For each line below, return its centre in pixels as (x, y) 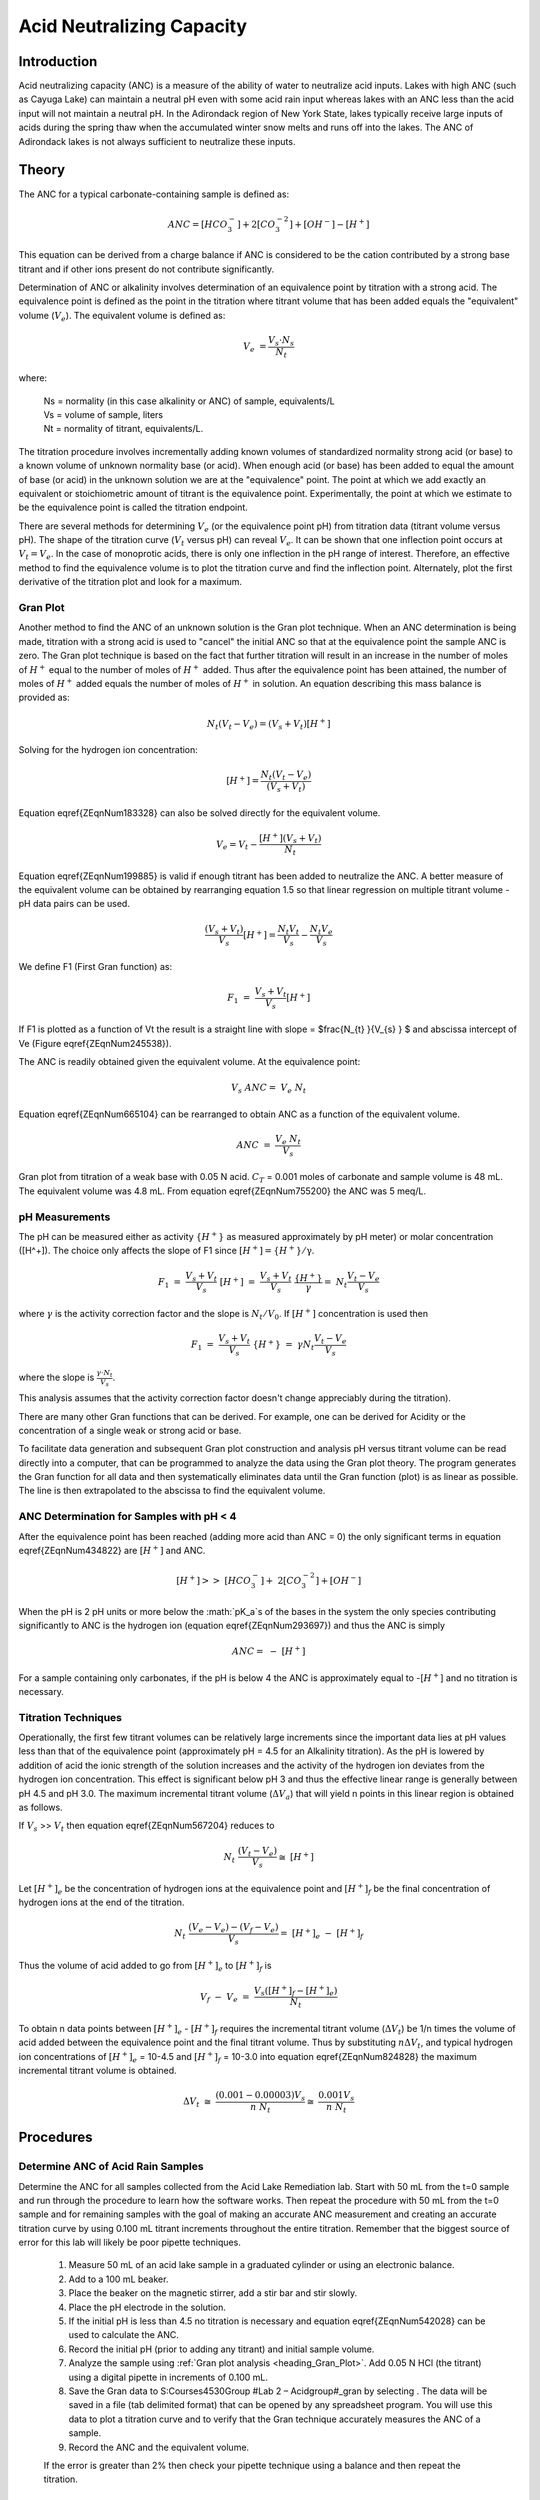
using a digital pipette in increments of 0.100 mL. (168, 2377)
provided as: (44, 697)
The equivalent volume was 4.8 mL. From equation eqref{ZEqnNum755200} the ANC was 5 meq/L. (222, 1191)
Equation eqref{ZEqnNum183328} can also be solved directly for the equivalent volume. (199, 812)
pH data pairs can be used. (74, 904)
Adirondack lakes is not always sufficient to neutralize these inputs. (157, 141)
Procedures (56, 2137)
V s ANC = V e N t (269, 1089)
